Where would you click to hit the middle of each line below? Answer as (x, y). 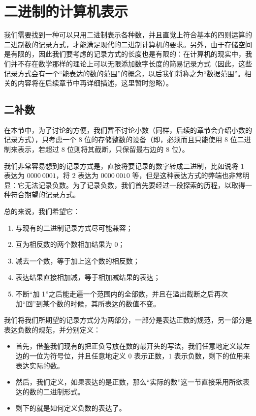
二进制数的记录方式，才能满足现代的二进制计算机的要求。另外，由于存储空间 (128, 44)
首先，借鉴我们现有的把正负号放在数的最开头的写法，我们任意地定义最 (129, 346)
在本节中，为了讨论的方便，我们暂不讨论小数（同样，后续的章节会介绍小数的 (128, 130)
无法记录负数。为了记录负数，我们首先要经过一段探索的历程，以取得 (135, 185)
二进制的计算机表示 (66, 11)
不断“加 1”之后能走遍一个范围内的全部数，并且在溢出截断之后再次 (122, 294)
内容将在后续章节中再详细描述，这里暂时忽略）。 (95, 83)
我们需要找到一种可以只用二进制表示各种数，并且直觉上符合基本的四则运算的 (128, 35)
